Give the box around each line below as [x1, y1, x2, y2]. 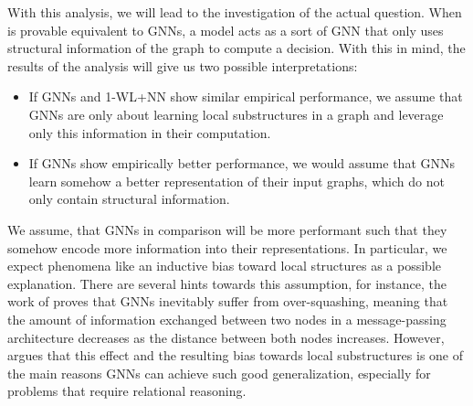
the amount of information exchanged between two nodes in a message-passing [7, 309, 447, 328]
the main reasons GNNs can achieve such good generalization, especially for [7, 363, 431, 382]
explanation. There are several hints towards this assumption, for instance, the [7, 273, 447, 293]
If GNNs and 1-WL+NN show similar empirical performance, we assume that [28, 87, 463, 106]
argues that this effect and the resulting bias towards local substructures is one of [7, 346, 464, 365]
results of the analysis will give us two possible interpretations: [7, 56, 358, 75]
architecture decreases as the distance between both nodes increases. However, [7, 327, 445, 347]
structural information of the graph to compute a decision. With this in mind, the [7, 38, 466, 58]
